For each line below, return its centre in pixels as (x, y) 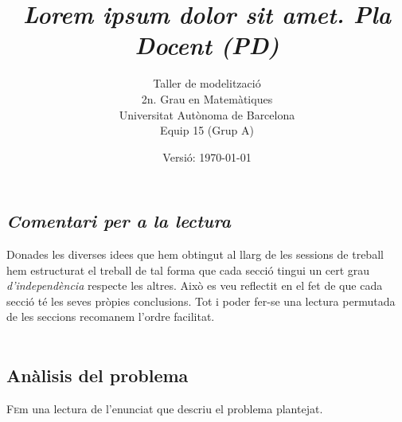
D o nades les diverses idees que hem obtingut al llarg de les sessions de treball (195, 254)
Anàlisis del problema (98, 375)
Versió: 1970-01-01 (207, 156)
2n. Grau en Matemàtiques (207, 98)
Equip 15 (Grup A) (207, 130)
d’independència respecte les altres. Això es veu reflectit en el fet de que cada (195, 285)
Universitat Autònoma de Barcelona (207, 114)
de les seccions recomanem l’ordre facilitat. (111, 316)
